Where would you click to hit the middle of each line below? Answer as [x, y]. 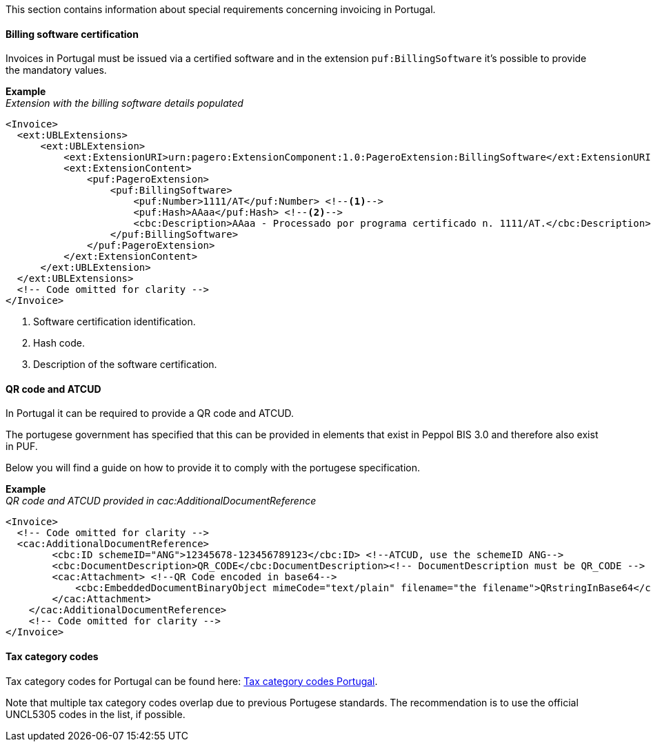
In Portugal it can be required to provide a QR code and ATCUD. [150, 413]
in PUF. [22, 447]
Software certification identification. [114, 322]
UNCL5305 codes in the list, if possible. [96, 714]
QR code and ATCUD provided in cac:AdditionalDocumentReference [161, 501]
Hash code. [59, 343]
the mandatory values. [56, 70]
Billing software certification [72, 34]
